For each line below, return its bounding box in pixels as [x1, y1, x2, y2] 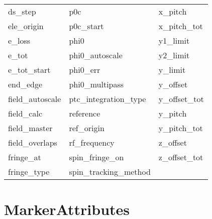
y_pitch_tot [158, 122, 203, 134]
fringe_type [8, 166, 50, 177]
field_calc [8, 107, 43, 119]
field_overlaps [8, 137, 57, 148]
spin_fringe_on [69, 151, 124, 163]
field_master [8, 122, 53, 134]
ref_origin [69, 122, 104, 134]
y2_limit [158, 49, 190, 61]
